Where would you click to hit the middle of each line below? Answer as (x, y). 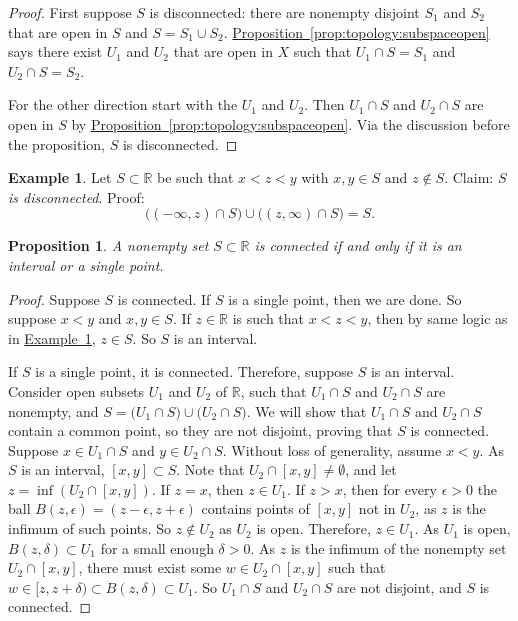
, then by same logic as (437, 318)
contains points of (255, 508)
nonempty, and (53, 410)
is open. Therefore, (313, 528)
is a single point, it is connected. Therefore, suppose (194, 371)
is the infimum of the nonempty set (398, 547)
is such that (268, 318)
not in (377, 508)
